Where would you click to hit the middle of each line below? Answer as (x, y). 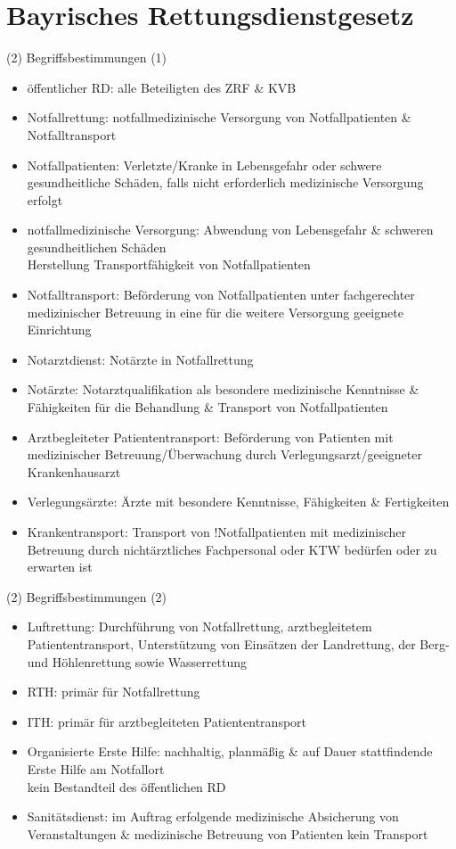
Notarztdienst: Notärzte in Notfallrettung (140, 359)
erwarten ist (60, 567)
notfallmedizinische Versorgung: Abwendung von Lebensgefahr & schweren (230, 230)
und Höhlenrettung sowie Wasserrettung (137, 661)
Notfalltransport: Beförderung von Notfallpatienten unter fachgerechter (221, 295)
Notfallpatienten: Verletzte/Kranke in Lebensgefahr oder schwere (204, 165)
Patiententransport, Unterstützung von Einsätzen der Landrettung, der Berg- (238, 643)
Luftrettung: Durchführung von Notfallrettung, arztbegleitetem (199, 626)
